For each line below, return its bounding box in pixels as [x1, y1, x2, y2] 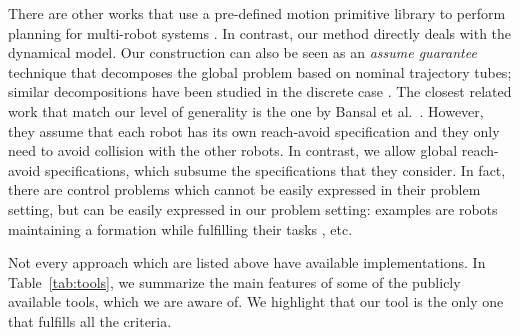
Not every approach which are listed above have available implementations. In [8, 252, 486, 273]
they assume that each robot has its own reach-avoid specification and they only [8, 120, 500, 141]
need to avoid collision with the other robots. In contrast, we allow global [8, 140, 458, 161]
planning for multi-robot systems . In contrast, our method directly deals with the [8, 22, 512, 43]
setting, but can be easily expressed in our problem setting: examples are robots [8, 198, 498, 219]
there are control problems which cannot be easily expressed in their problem [8, 179, 481, 200]
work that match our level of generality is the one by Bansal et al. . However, [8, 100, 484, 121]
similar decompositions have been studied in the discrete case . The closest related [8, 81, 512, 102]
